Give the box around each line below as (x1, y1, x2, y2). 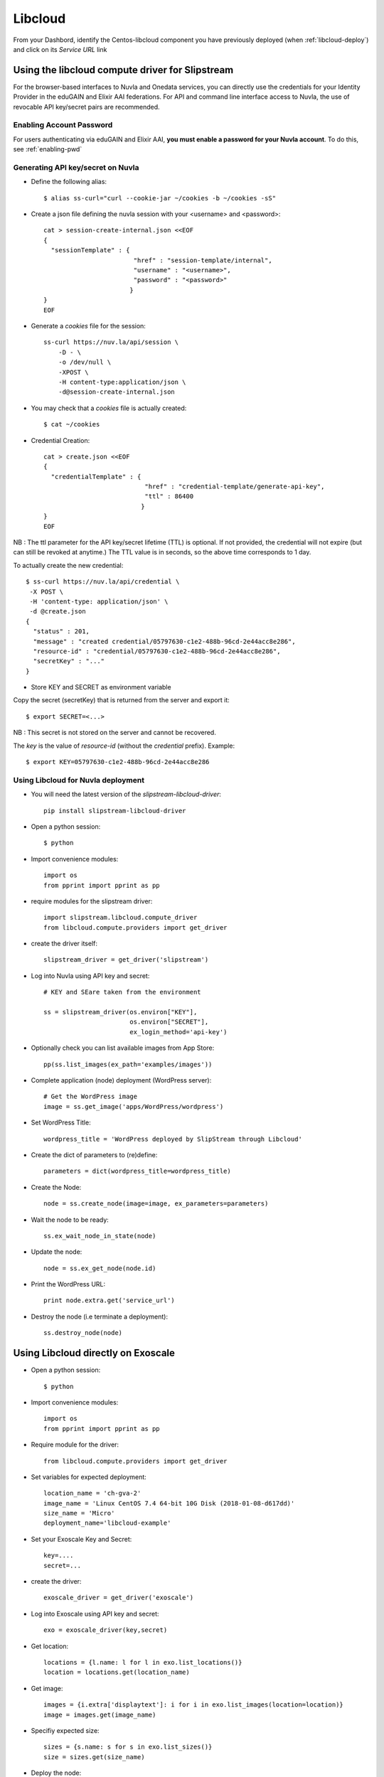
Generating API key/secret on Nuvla (13, 162, 139, 172)
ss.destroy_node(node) (43, 1329, 123, 1337)
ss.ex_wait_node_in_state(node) (43, 1232, 156, 1240)
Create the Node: (31, 1183, 82, 1191)
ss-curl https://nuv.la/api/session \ (43, 338, 179, 346)
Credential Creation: (31, 436, 90, 444)
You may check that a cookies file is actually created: (31, 404, 187, 412)
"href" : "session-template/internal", (133, 256, 273, 264)
